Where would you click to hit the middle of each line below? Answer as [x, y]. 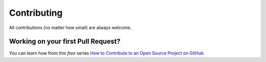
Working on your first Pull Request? [65, 42]
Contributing [36, 13]
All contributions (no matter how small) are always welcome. [70, 28]
